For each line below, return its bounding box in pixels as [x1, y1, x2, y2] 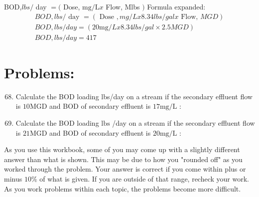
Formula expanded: [147, 1, 206, 11]
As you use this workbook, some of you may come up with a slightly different [4, 144, 240, 155]
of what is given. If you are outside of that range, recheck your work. [39, 173, 249, 184]
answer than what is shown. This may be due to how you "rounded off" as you [4, 154, 243, 164]
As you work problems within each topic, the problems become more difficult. [4, 183, 241, 194]
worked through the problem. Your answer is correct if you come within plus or [4, 164, 246, 174]
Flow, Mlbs [106, 1, 140, 11]
